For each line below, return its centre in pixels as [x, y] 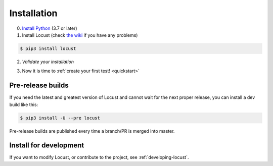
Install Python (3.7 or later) [50, 28]
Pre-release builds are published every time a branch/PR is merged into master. [92, 131]
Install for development [47, 146]
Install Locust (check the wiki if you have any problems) [80, 35]
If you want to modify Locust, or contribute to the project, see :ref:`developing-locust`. [99, 157]
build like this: [24, 104]
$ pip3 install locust [48, 48]
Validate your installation [48, 62]
